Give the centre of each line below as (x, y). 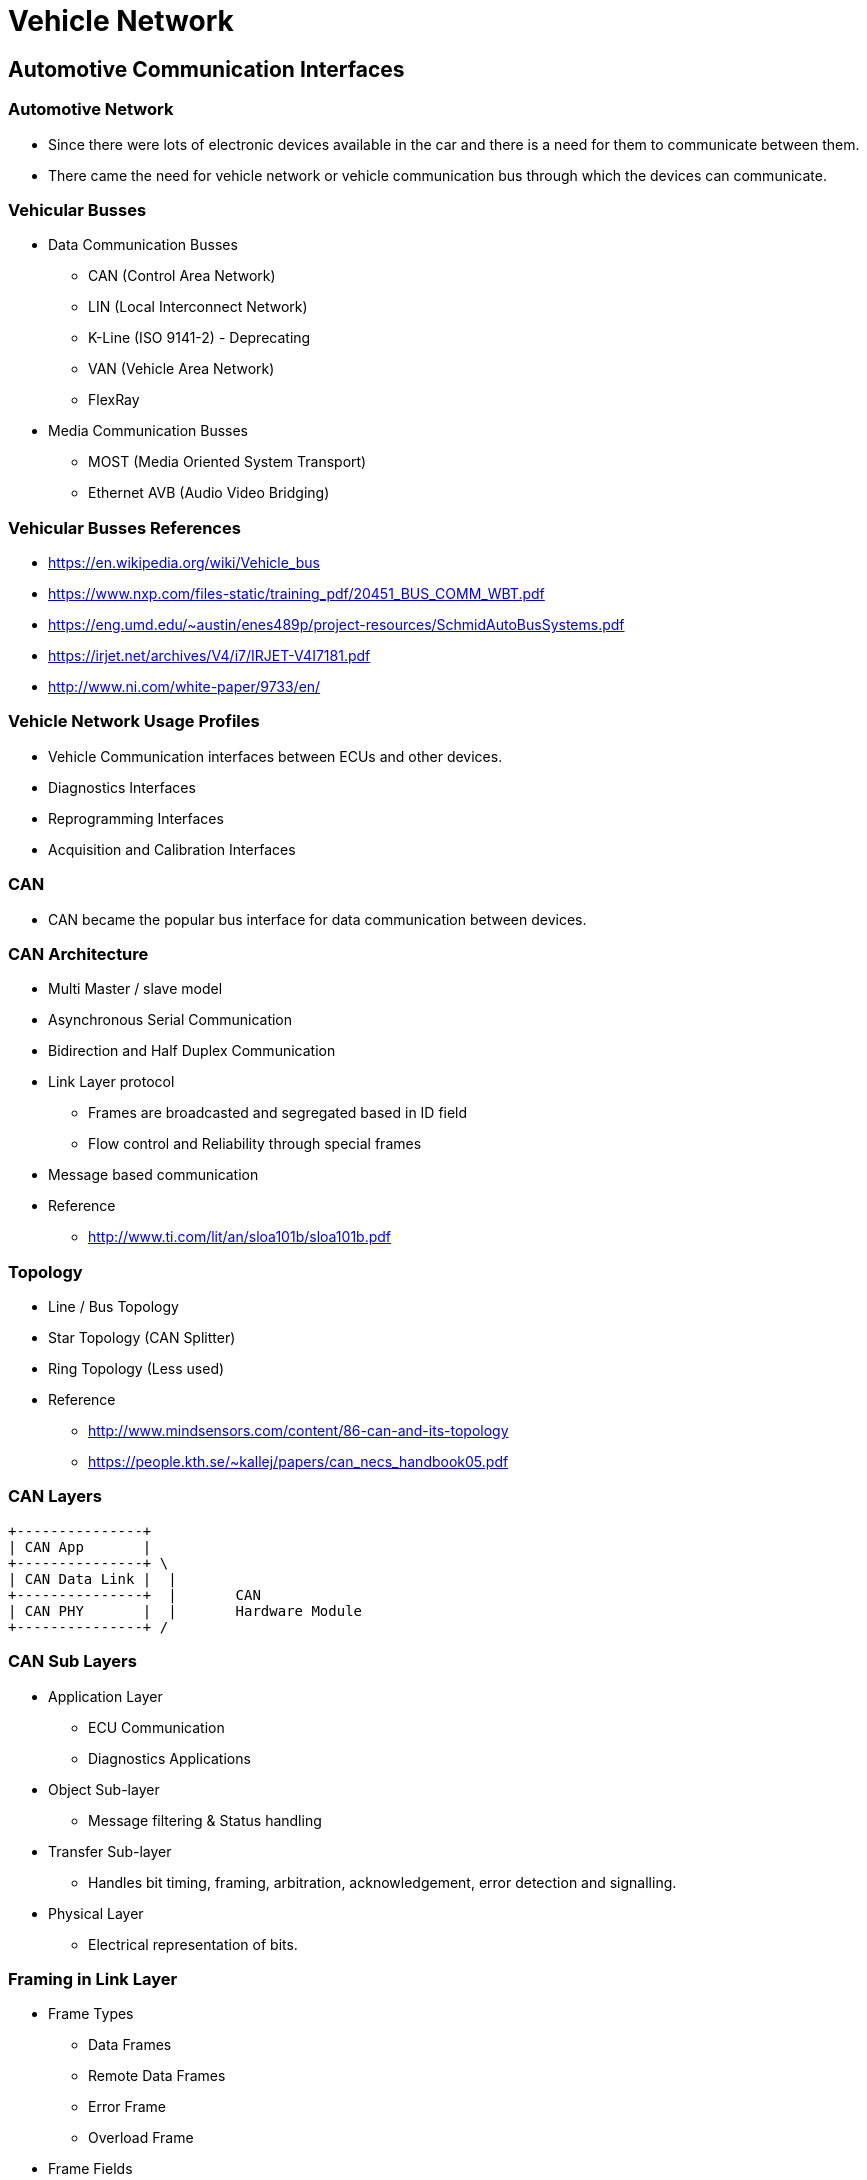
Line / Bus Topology (113, 1307)
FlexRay (114, 400)
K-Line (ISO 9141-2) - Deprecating (199, 338)
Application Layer (105, 1696)
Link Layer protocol (111, 1082)
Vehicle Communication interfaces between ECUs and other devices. (275, 756)
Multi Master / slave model (135, 989)
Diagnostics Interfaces (122, 787)
